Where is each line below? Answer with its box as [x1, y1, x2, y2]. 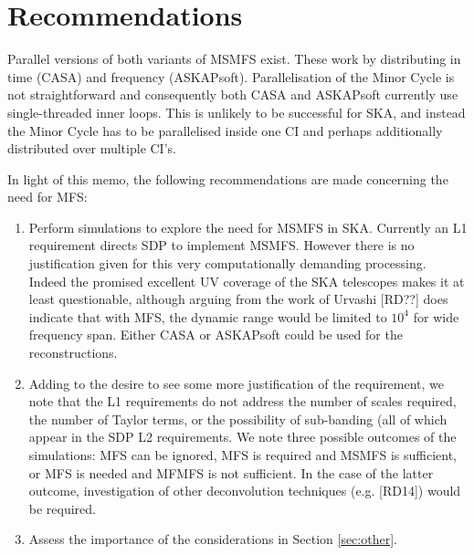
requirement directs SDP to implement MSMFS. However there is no [28, 236, 415, 255]
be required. [28, 498, 97, 518]
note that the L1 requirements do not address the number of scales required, [28, 392, 457, 411]
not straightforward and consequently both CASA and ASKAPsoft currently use [7, 85, 458, 104]
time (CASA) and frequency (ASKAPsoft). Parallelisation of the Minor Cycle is [7, 67, 455, 86]
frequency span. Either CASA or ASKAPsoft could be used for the [28, 325, 403, 344]
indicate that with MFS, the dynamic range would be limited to [28, 307, 387, 326]
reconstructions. [28, 343, 118, 362]
